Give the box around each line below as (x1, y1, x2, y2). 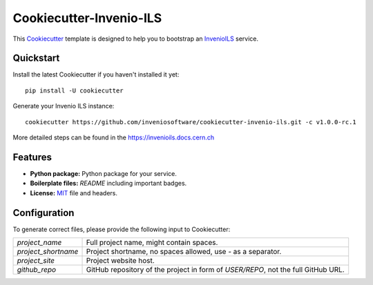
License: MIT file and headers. (30, 188, 117, 197)
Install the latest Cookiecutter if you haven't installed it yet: (12, 70, 180, 79)
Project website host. (86, 256, 155, 265)
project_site (17, 256, 55, 265)
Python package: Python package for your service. (30, 169, 178, 177)
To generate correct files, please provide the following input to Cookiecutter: (12, 225, 231, 233)
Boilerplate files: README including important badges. (30, 179, 187, 188)
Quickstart (12, 52, 60, 64)
